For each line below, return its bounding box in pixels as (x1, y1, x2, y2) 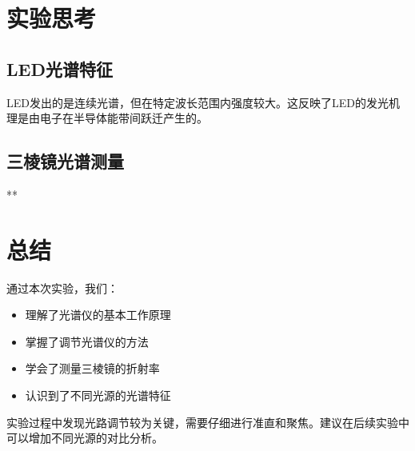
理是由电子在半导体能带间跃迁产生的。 (6, 110, 208, 126)
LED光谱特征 (6, 56, 113, 81)
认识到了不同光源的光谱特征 (25, 387, 171, 404)
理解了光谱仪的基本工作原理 (25, 306, 171, 323)
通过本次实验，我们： (6, 279, 118, 296)
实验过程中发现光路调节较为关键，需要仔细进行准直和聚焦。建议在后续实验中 (6, 413, 409, 430)
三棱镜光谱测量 (6, 149, 124, 174)
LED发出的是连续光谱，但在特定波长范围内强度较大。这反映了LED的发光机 (6, 94, 400, 110)
